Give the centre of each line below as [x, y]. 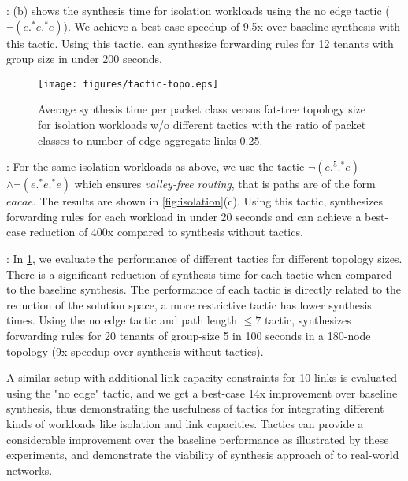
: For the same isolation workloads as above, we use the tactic [156, 166]
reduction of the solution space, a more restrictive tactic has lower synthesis [189, 304]
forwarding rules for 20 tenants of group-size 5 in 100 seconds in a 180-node [189, 335]
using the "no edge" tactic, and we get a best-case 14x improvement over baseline [202, 392]
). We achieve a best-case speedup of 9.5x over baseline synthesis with [232, 26]
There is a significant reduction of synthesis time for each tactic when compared [199, 274]
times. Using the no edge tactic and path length [122, 320]
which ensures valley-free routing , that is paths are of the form [225, 184]
